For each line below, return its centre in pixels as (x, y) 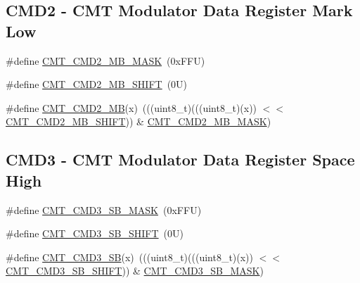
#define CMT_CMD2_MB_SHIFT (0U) (97, 84)
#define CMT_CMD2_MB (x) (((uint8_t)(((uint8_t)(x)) (131, 107)
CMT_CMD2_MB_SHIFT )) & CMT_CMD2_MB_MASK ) (139, 121)
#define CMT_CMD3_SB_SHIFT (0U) (95, 233)
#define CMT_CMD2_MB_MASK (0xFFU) (105, 60)
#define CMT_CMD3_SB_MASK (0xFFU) (104, 209)
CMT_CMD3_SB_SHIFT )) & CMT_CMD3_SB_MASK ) (135, 271)
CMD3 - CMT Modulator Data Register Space (180, 159)
